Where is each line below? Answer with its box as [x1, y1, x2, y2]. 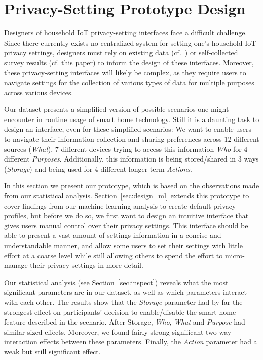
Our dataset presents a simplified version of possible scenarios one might [4, 104, 229, 114]
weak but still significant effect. [4, 346, 101, 356]
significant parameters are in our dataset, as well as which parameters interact [4, 287, 247, 297]
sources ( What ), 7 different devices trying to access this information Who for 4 [4, 143, 248, 154]
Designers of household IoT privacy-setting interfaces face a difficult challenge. [4, 27, 247, 38]
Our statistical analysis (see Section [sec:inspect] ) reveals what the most [4, 276, 229, 287]
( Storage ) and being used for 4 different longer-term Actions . [4, 163, 192, 174]
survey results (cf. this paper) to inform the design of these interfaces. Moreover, [4, 57, 254, 67]
